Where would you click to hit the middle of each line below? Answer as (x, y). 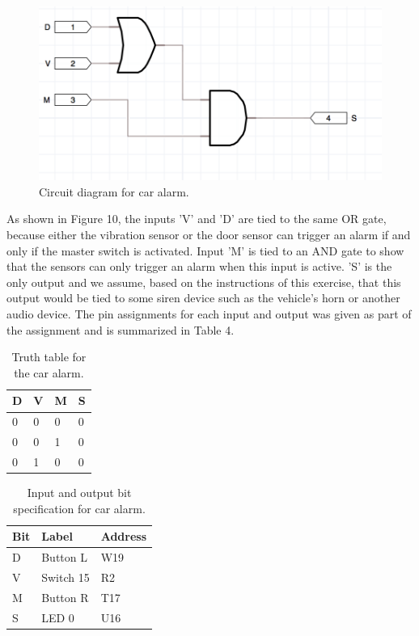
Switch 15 (66, 577)
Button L (64, 557)
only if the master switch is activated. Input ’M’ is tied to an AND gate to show (205, 250)
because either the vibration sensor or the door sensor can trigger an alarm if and (209, 235)
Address (124, 536)
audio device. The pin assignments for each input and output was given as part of (209, 314)
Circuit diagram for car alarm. (114, 191)
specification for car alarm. (79, 508)
